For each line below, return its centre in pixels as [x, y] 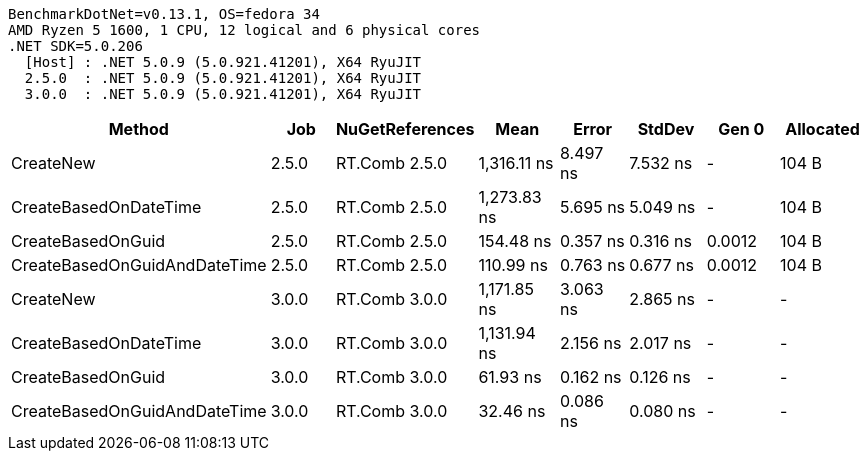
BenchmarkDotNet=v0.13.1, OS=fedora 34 [164, 14]
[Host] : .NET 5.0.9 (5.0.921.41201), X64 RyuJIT [223, 62]
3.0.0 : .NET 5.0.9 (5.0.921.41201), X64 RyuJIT [223, 94]
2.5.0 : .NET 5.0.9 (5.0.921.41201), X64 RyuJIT [223, 78]
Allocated [822, 129]
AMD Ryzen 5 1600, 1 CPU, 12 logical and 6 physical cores [244, 30]
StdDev [666, 129]
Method [138, 129]
